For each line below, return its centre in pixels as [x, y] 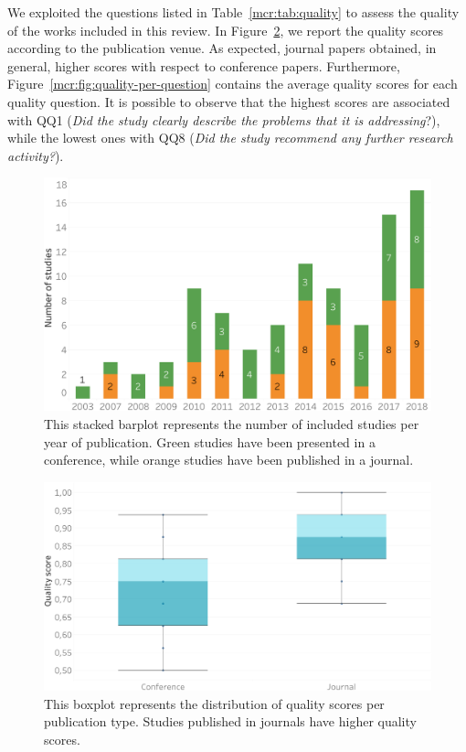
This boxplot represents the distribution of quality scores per [214, 703]
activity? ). [36, 155]
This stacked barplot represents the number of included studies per [232, 424]
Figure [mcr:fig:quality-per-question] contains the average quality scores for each [233, 84]
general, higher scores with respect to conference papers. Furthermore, [204, 65]
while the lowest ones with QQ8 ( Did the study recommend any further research [230, 138]
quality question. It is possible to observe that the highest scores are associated [229, 101]
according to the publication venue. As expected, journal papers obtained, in [222, 48]
